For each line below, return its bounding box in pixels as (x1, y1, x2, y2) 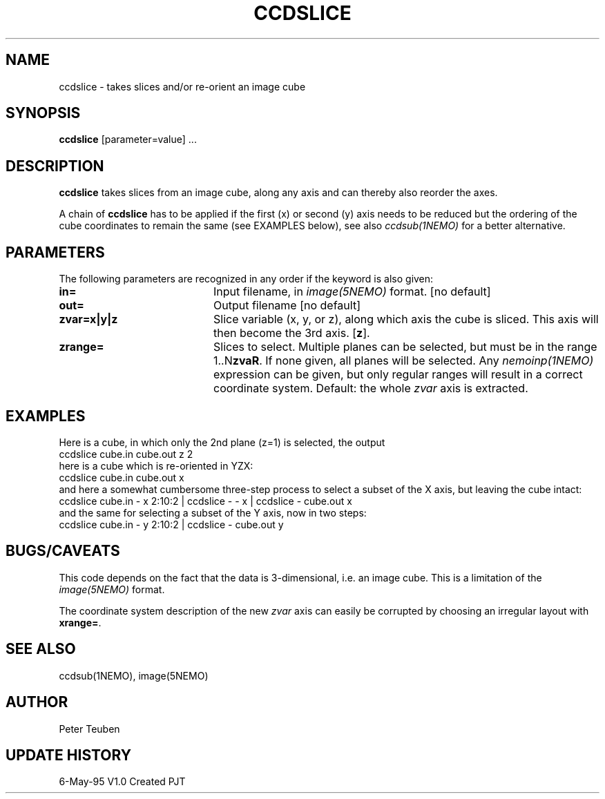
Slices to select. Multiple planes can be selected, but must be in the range (213, 340, 597, 354)
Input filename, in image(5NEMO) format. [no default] (213, 285, 491, 299)
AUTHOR (6, 693, 68, 711)
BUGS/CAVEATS (6, 542, 120, 560)
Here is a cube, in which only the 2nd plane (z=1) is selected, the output (59, 436, 385, 448)
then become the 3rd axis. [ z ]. (213, 326, 370, 340)
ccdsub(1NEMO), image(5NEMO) (59, 669, 209, 682)
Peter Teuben (59, 722, 120, 735)
